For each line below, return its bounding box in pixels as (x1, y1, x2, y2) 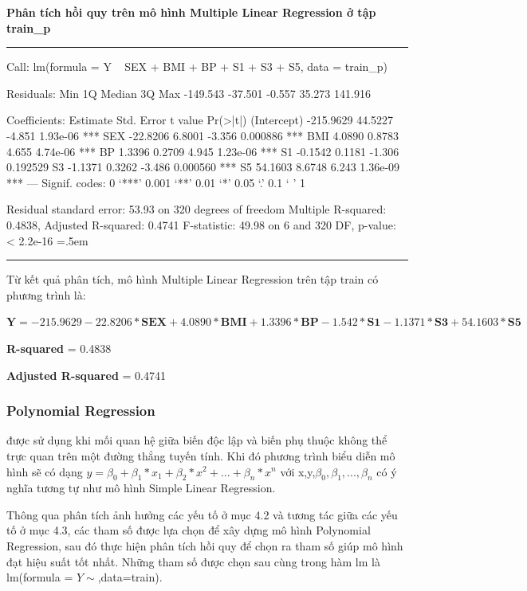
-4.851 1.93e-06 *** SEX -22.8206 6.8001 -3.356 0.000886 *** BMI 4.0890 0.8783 (6, 127, 399, 143)
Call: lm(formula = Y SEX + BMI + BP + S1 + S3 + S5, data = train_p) (6, 58, 388, 75)
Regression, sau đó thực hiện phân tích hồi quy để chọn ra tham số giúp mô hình (6, 538, 403, 554)
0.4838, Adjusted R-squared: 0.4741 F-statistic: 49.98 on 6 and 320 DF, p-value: (6, 216, 396, 233)
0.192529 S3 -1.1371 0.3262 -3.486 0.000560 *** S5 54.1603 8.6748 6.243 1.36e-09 (6, 159, 400, 175)
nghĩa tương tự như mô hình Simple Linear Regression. (6, 479, 276, 496)
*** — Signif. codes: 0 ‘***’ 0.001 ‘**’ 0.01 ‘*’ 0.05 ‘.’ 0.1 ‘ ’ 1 (6, 174, 305, 190)
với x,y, (280, 463, 316, 479)
